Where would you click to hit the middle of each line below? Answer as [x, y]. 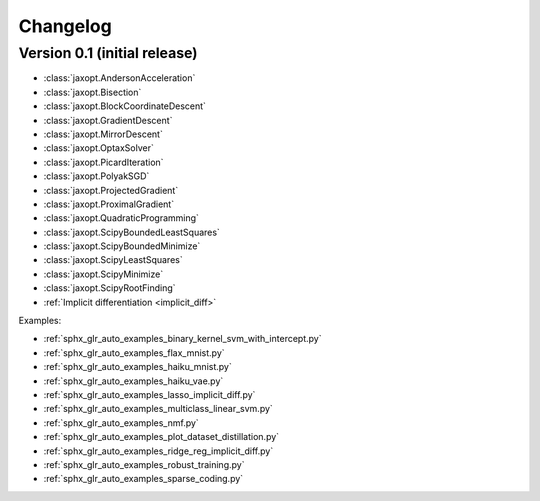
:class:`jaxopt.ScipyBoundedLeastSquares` [131, 232]
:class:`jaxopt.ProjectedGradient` [111, 190]
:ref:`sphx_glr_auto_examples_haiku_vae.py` [133, 381]
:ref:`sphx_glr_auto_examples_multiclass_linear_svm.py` [158, 409]
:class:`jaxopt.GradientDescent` [108, 120]
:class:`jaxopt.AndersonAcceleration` [119, 78]
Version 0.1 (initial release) [108, 53]
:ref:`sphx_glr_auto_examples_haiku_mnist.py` [137, 367]
